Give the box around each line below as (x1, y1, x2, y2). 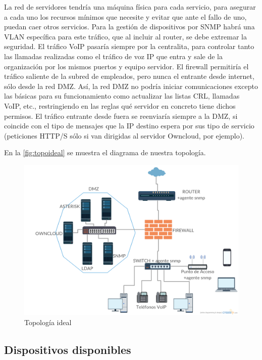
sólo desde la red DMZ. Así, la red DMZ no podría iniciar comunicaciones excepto (4, 80, 258, 91)
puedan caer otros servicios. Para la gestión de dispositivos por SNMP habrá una (4, 21, 255, 32)
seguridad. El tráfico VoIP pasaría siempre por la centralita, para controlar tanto (4, 41, 254, 52)
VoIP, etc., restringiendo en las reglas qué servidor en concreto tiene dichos (4, 100, 236, 111)
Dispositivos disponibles (4, 341, 131, 357)
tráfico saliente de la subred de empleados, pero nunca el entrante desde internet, (4, 71, 254, 81)
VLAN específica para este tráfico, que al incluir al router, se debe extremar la (4, 31, 247, 41)
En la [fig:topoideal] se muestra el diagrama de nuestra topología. (4, 147, 206, 158)
